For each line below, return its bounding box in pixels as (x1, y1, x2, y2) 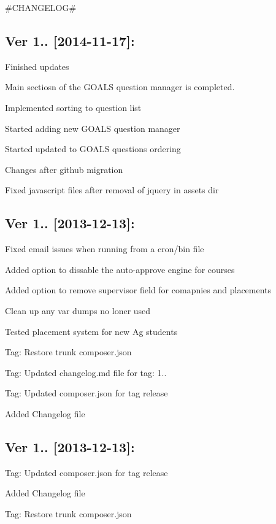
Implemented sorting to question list (5, 101, 142, 114)
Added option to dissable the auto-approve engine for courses (5, 263, 235, 275)
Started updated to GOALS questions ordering (5, 142, 181, 155)
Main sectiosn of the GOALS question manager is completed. (5, 80, 235, 93)
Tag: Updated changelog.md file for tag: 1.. (5, 366, 167, 379)
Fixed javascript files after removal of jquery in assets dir (5, 183, 219, 196)
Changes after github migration (5, 163, 123, 175)
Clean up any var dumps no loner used (5, 304, 151, 317)
